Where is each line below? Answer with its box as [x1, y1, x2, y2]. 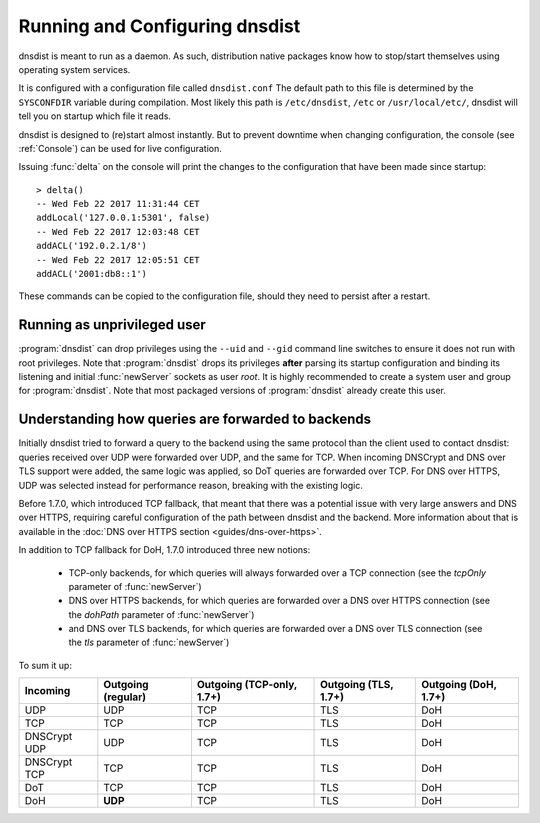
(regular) [103, 690, 147, 704]
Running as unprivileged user [18, 316, 207, 334]
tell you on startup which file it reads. [18, 110, 172, 122]
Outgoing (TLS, [320, 678, 394, 692]
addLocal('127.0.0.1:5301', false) [36, 212, 211, 224]
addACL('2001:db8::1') [36, 268, 148, 280]
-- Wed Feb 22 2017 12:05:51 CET [36, 254, 200, 265]
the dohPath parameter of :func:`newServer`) [68, 608, 255, 620]
